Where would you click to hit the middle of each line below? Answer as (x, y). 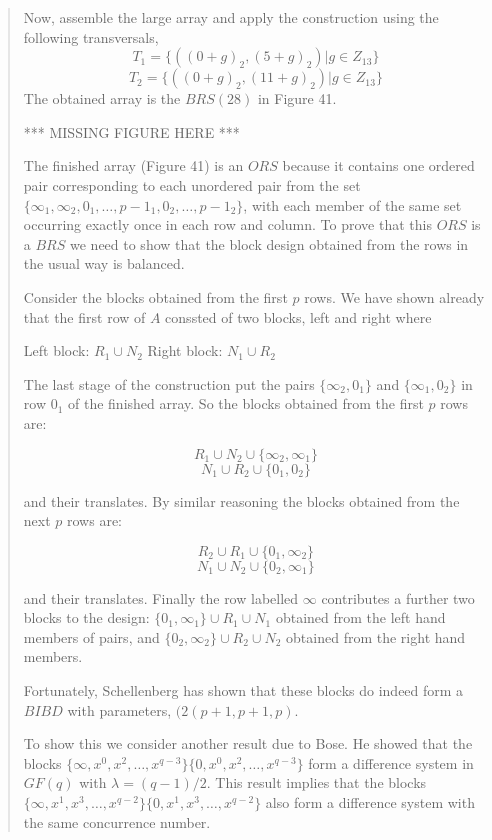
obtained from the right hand (376, 636)
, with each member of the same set (352, 204)
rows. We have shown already (394, 296)
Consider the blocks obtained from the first (155, 296)
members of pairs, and (91, 636)
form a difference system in (391, 762)
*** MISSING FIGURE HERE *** (131, 131)
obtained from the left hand (360, 617)
